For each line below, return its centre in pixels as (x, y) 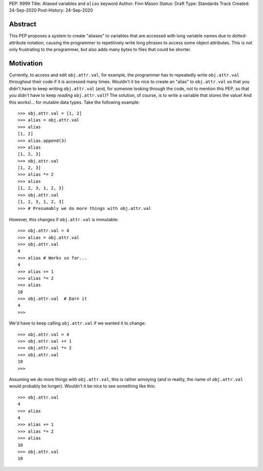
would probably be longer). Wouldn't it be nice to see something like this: (82, 386)
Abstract (23, 24)
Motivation (26, 63)
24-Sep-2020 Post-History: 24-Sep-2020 (51, 10)
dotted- (240, 36)
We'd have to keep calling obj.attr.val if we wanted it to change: (77, 323)
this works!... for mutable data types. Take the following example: (74, 102)
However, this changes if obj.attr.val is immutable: (64, 219)
